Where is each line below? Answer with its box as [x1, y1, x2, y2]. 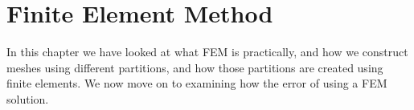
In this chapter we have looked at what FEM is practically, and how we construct [6, 43, 408, 60]
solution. [6, 90, 49, 107]
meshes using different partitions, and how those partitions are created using [6, 59, 383, 75]
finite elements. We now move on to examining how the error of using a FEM [6, 75, 387, 92]
